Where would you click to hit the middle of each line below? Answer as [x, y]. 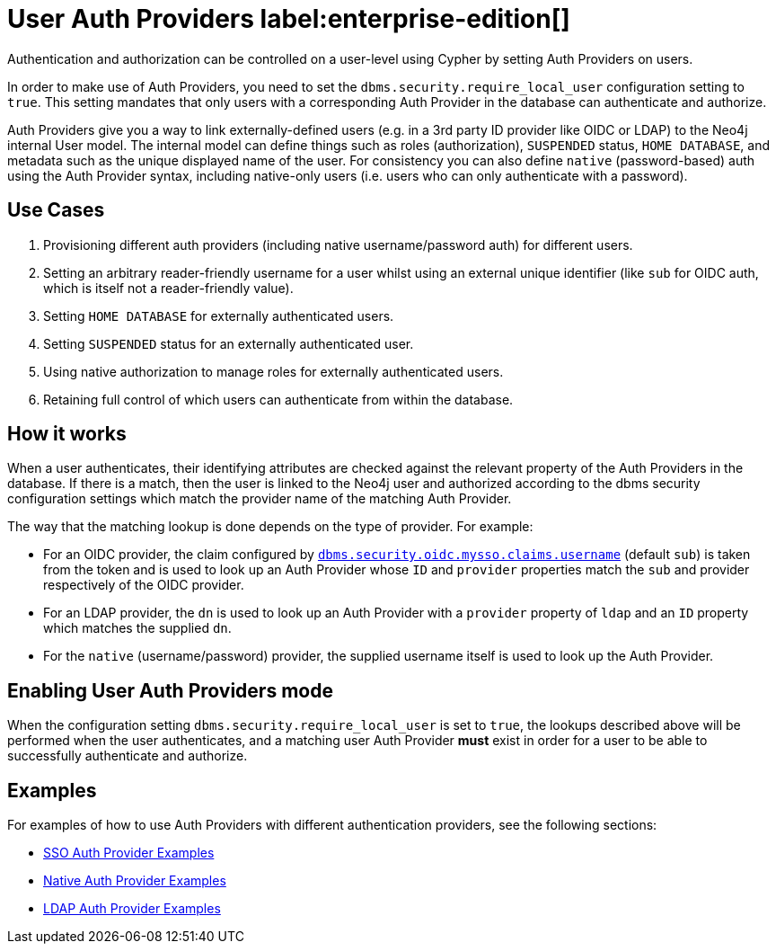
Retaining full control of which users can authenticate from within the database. [278, 399]
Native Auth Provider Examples [135, 881]
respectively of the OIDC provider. [144, 585]
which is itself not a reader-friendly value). [168, 288]
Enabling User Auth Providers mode [170, 690]
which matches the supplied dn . [137, 628]
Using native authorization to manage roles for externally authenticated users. [273, 371]
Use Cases [56, 210]
